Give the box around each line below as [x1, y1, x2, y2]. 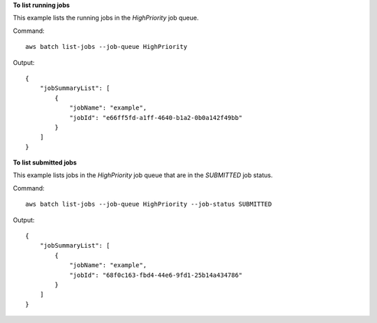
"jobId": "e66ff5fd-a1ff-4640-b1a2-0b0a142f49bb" [69, 114, 243, 121]
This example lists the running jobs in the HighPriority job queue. [13, 14, 199, 22]
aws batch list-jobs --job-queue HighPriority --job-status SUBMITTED [25, 200, 272, 209]
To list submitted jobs [13, 158, 77, 167]
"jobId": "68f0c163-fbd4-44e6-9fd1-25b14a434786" [69, 271, 243, 279]
